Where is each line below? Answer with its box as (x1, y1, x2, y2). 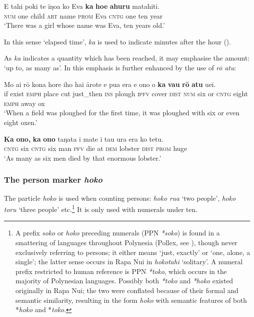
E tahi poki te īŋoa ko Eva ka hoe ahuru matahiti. (4, 1, 160, 11)
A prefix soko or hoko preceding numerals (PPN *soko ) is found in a (15, 228, 220, 238)
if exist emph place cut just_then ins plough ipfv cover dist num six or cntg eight (4, 88, 248, 99)
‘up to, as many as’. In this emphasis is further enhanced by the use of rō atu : (4, 62, 236, 72)
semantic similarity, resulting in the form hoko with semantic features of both (15, 295, 247, 305)
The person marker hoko (4, 173, 103, 186)
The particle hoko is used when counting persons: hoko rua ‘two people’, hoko (4, 192, 236, 203)
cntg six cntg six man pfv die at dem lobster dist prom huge (4, 143, 188, 153)
